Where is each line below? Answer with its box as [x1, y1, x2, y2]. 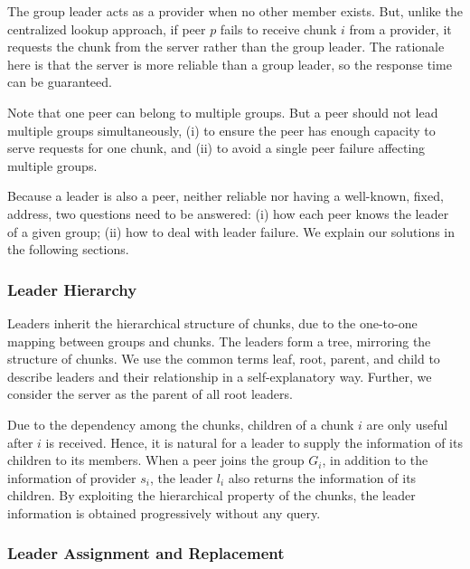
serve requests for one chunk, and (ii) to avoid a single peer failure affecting [7, 138, 426, 157]
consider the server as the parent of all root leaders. [7, 384, 293, 403]
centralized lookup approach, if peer [7, 19, 206, 38]
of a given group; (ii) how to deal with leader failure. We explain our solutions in [7, 222, 456, 241]
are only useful [366, 414, 448, 433]
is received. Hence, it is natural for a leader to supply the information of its [45, 432, 463, 451]
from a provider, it [349, 19, 452, 38]
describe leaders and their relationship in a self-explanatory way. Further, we [7, 366, 432, 385]
